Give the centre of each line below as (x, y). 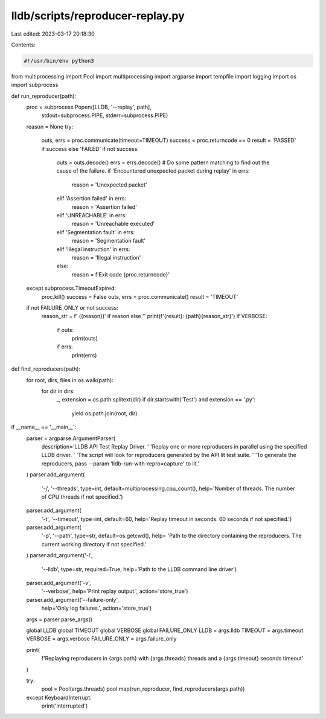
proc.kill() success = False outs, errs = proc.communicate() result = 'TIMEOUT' (140, 296)
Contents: (23, 45)
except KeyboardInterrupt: (59, 697)
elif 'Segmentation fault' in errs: (96, 232)
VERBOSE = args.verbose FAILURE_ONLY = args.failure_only (101, 639)
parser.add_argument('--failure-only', (73, 599)
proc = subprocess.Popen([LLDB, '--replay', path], (89, 107)
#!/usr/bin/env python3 (59, 61)
